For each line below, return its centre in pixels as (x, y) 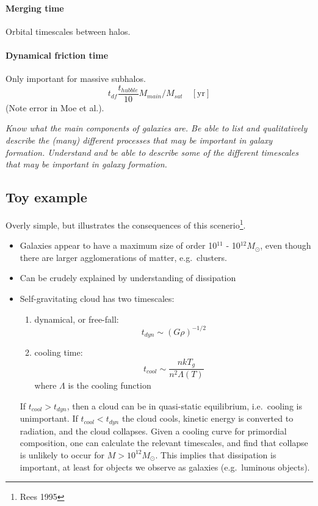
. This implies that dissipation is (216, 454)
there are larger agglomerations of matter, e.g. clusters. (124, 257)
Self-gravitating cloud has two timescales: (97, 299)
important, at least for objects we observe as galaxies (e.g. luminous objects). (165, 467)
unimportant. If (49, 418)
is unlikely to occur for (62, 454)
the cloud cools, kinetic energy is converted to (208, 418)
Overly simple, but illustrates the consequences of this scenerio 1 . (126, 224)
